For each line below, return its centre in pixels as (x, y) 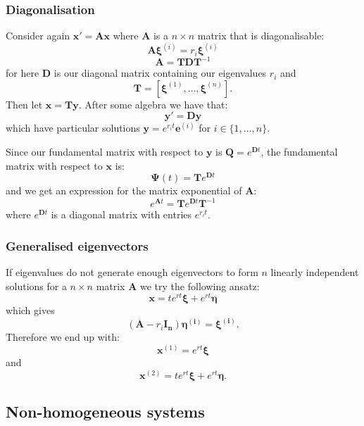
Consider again (38, 36)
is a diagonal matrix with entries (121, 214)
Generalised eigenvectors (77, 245)
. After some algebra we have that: (153, 104)
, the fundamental (299, 151)
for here (23, 73)
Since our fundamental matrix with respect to (105, 151)
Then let (24, 104)
